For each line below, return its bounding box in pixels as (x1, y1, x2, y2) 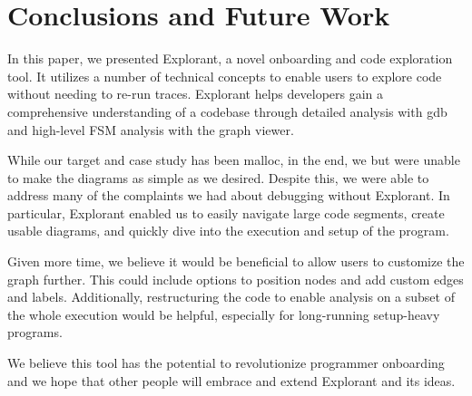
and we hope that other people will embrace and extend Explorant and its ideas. (7, 371, 456, 390)
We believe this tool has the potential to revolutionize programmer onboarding (7, 353, 445, 372)
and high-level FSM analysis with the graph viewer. (7, 120, 294, 139)
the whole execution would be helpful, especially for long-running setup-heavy (7, 304, 440, 324)
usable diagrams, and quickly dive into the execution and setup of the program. (7, 221, 449, 240)
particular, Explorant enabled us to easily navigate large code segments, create (7, 203, 445, 222)
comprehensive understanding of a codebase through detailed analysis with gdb (7, 101, 447, 121)
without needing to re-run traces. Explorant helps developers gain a (7, 84, 384, 103)
